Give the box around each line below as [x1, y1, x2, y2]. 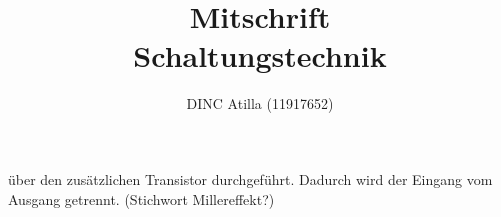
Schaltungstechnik [133, 35, 387, 76]
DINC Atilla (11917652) [186, 93, 334, 114]
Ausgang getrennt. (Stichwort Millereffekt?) [8, 188, 275, 209]
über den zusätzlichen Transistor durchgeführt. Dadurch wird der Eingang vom [8, 168, 493, 189]
